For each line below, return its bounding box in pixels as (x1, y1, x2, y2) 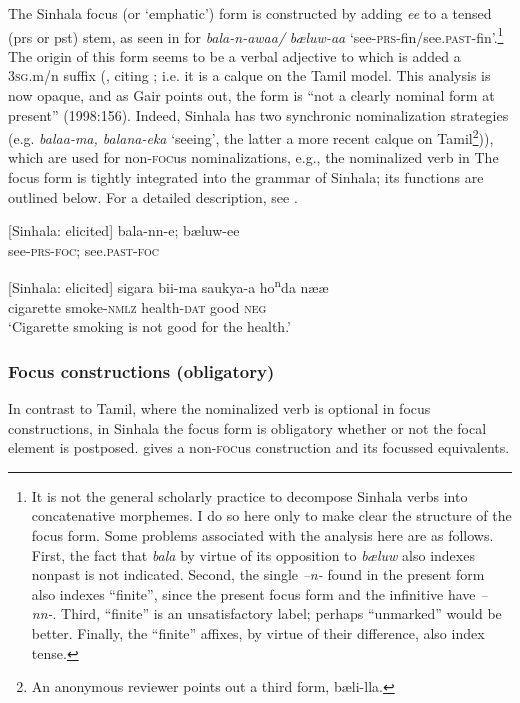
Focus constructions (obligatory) (8, 358, 275, 383)
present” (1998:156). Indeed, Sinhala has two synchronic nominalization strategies (8, 104, 509, 125)
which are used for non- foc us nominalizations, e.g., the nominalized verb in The (8, 147, 499, 168)
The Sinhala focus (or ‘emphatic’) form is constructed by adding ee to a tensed (8, 3, 492, 23)
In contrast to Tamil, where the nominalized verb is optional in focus (8, 398, 431, 419)
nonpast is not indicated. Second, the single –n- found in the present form (31, 564, 485, 585)
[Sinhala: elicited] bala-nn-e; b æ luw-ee (8, 220, 240, 241)
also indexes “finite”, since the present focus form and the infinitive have (31, 583, 476, 604)
